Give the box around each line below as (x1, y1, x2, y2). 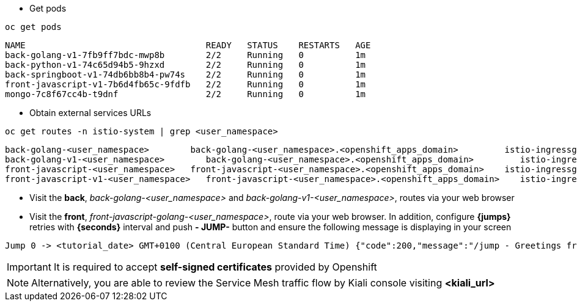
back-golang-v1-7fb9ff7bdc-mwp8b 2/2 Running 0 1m (5, 50, 366, 60)
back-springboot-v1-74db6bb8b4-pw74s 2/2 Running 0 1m (5, 70, 366, 79)
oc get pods (5, 22, 62, 32)
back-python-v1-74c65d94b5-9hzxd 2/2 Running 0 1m (5, 60, 366, 70)
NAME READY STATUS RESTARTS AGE (5, 40, 371, 50)
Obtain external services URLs (29, 107, 152, 118)
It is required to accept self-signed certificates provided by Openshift (53, 261, 377, 273)
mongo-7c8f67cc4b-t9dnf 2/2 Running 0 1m (5, 89, 366, 99)
